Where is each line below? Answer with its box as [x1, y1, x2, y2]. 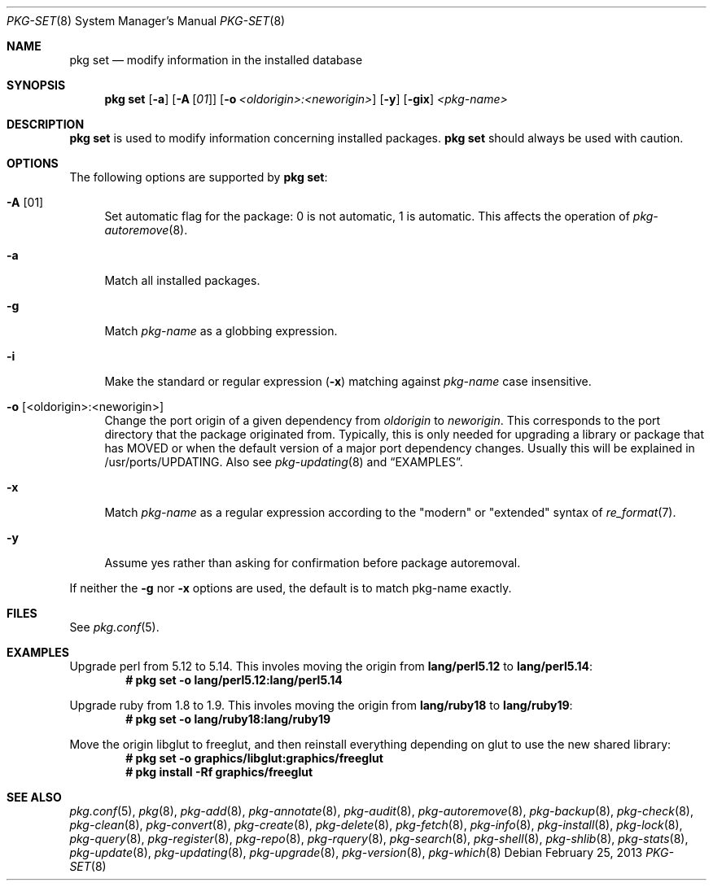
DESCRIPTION [7, 117, 85, 131]
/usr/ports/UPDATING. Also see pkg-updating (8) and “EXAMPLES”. [104, 455, 463, 469]
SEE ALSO [7, 790, 62, 804]
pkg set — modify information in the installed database [69, 53, 363, 67]
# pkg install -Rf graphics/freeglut [125, 765, 313, 779]
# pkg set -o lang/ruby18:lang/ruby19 [125, 712, 331, 726]
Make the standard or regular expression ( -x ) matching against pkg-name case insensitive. [104, 374, 592, 388]
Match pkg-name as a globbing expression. [104, 324, 338, 338]
